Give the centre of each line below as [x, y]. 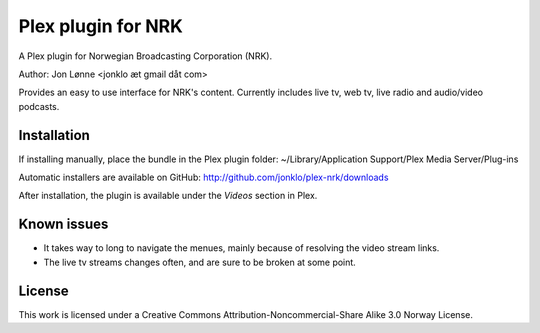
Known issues [63, 224]
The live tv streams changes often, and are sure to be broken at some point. [200, 262]
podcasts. [39, 106]
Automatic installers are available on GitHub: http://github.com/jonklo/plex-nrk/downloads [203, 177]
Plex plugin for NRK [101, 26]
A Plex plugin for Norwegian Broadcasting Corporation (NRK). [145, 56]
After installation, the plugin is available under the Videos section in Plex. [168, 196]
